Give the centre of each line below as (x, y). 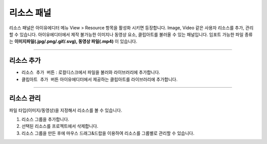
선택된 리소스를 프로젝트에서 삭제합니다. (60, 126)
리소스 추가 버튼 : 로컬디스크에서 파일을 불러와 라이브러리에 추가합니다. (91, 72)
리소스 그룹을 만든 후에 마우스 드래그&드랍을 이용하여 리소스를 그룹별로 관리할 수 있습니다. (108, 133)
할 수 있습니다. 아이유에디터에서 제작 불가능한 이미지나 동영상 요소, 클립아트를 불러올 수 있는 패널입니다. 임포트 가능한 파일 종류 (131, 34)
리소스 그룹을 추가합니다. (45, 119)
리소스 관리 (25, 98)
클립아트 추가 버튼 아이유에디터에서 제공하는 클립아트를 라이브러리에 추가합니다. (100, 79)
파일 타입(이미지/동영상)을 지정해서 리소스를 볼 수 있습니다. (66, 110)
